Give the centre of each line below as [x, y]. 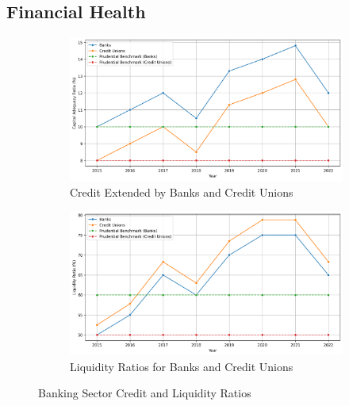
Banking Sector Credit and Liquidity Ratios [145, 393]
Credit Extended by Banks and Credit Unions [182, 192]
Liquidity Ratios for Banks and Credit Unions [182, 366]
